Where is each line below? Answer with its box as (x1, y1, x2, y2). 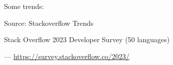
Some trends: (4, 1, 44, 11)
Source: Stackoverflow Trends (4, 17, 94, 28)
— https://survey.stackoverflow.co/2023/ (4, 51, 129, 61)
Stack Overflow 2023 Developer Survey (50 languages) (4, 34, 170, 45)
